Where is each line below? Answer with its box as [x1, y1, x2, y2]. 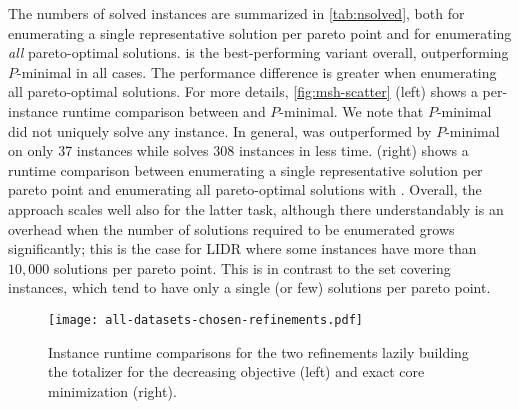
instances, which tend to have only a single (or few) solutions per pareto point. [8, 277, 491, 298]
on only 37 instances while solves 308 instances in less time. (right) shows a [8, 140, 469, 161]
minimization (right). [48, 380, 177, 401]
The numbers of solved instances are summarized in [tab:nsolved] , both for [8, 3, 465, 23]
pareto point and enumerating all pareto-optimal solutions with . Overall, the [8, 179, 482, 200]
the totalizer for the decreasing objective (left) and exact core [48, 361, 425, 382]
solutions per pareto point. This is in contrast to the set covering [53, 257, 451, 278]
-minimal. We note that [279, 100, 424, 121]
